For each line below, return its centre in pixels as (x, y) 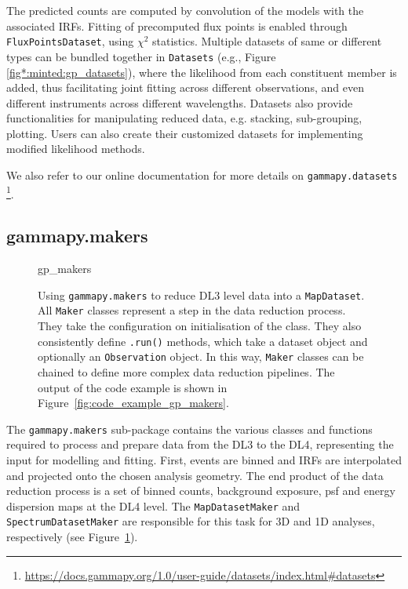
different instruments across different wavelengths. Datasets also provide (180, 102)
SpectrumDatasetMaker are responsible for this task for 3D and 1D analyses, (191, 521)
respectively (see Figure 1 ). (72, 537)
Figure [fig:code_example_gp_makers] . (133, 403)
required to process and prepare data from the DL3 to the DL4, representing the (200, 444)
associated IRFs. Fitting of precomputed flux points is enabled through (177, 25)
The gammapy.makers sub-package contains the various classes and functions (189, 429)
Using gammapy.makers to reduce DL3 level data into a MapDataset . (201, 294)
